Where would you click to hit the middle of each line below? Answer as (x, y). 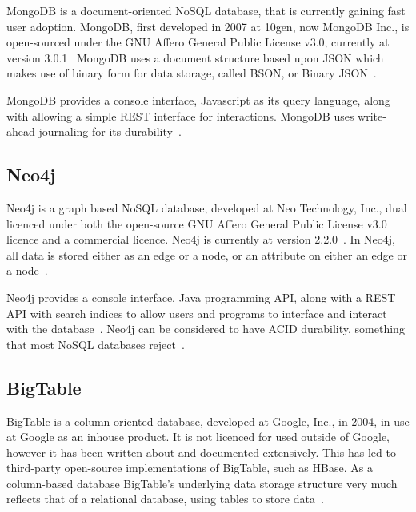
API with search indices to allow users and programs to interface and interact (197, 313)
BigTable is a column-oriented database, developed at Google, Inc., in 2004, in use (208, 421)
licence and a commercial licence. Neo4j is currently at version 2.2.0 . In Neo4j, (201, 239)
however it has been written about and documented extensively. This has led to (201, 452)
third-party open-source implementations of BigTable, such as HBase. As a (190, 468)
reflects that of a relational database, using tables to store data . (165, 499)
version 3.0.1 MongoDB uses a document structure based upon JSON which (195, 57)
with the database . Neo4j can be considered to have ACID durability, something (206, 329)
